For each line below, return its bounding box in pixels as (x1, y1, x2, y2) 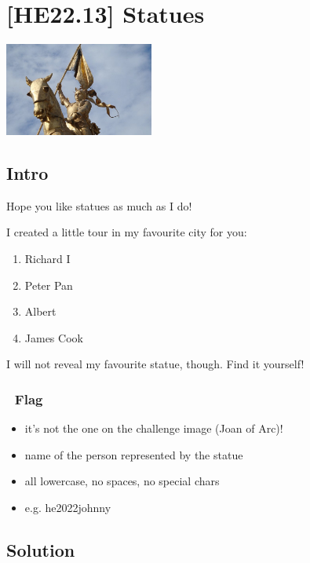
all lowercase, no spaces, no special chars (24, 473, 220, 489)
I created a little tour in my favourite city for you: (6, 224, 247, 240)
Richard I (24, 250, 71, 266)
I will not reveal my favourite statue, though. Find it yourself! (6, 356, 305, 372)
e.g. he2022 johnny (24, 499, 111, 515)
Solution (6, 537, 75, 561)
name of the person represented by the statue (24, 446, 243, 462)
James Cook (24, 329, 83, 345)
